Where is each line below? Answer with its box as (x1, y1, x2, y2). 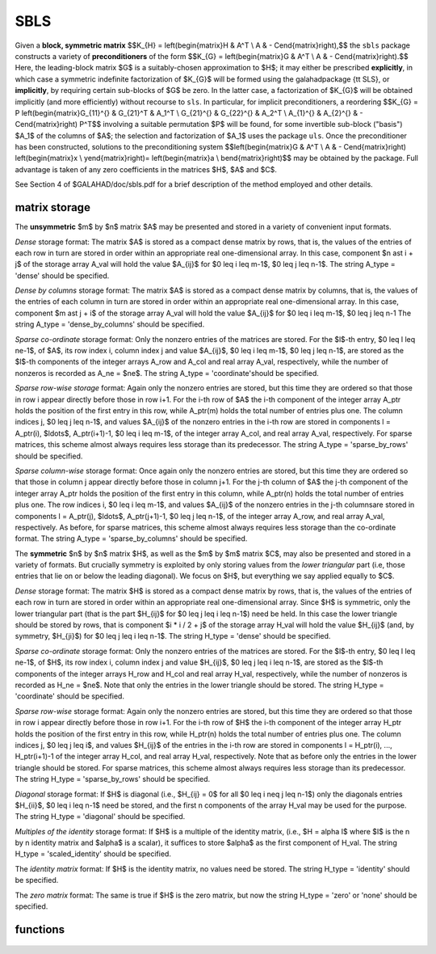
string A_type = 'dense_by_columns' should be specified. (15, 319, 205, 329)
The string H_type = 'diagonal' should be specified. (15, 812, 186, 821)
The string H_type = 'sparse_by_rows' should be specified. (15, 775, 211, 784)
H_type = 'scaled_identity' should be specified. (15, 849, 171, 859)
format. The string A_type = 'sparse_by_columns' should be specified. (15, 534, 248, 543)
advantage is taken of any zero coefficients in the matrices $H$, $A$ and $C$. (15, 164, 278, 174)
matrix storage (15, 201, 90, 214)
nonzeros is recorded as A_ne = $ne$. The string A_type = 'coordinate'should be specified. (15, 368, 319, 378)
